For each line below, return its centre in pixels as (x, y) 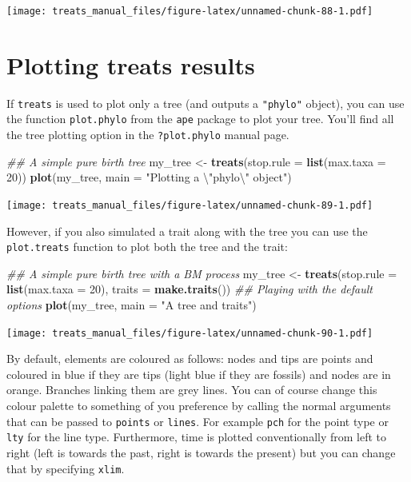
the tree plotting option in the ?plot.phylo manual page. (148, 135)
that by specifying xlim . (66, 468)
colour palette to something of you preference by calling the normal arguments (199, 406)
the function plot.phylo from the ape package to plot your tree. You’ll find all (200, 119)
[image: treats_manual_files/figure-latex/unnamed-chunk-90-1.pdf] (190, 333)
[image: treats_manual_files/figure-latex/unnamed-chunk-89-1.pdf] (190, 205)
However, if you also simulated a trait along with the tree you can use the (187, 231)
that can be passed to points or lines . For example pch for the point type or (198, 421)
